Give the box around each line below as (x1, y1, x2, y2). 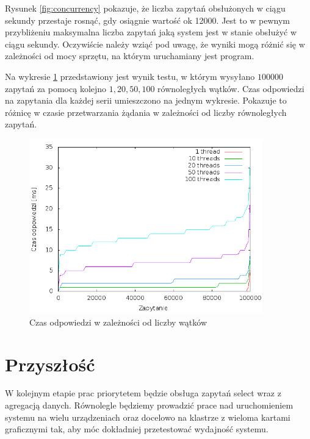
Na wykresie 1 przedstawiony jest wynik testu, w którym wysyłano (5, 70, 255, 82)
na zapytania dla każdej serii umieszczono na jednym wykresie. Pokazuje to (5, 94, 287, 107)
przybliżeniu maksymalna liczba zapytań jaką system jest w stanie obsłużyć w (5, 26, 297, 38)
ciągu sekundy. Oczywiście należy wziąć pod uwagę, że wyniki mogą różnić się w (5, 37, 305, 50)
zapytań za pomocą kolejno (5, 82, 107, 95)
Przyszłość (5, 351, 95, 376)
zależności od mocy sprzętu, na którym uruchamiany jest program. (5, 49, 254, 62)
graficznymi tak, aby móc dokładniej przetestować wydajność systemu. (5, 423, 269, 435)
